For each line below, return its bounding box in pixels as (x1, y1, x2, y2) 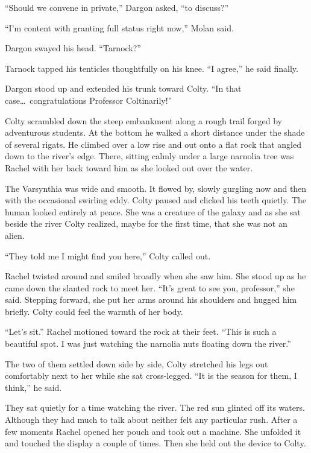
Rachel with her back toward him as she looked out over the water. (5, 161, 253, 174)
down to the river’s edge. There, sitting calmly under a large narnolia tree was (5, 150, 294, 162)
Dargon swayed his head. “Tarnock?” (5, 42, 141, 54)
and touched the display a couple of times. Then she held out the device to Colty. (5, 437, 306, 449)
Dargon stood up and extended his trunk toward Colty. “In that (5, 82, 242, 95)
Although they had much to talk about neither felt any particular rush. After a (5, 413, 298, 426)
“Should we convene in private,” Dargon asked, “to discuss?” (5, 1, 229, 13)
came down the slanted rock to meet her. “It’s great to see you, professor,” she (5, 281, 295, 294)
